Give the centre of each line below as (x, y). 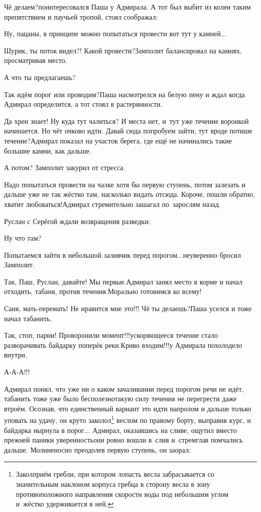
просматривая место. (36, 60)
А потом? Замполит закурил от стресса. (65, 167)
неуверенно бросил (212, 254)
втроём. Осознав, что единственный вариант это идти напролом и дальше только (128, 408)
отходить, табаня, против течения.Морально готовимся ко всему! (103, 291)
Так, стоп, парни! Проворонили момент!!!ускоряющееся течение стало (111, 335)
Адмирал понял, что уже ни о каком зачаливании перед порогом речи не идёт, (124, 388)
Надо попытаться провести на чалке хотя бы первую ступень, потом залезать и (125, 184)
